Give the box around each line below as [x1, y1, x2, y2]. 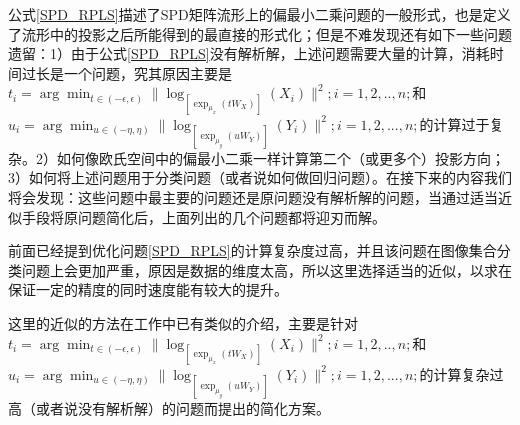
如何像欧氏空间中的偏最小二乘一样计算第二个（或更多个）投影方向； [56, 147, 505, 168]
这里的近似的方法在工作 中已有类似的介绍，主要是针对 [8, 312, 358, 333]
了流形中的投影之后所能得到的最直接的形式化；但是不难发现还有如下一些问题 [8, 23, 512, 44]
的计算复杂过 [419, 363, 504, 384]
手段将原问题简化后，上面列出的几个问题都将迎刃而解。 [21, 206, 386, 227]
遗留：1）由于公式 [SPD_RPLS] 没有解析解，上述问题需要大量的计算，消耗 [8, 43, 490, 64]
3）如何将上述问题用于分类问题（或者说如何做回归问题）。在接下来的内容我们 [8, 167, 512, 188]
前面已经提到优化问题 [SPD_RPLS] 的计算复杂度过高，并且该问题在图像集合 [8, 240, 497, 261]
